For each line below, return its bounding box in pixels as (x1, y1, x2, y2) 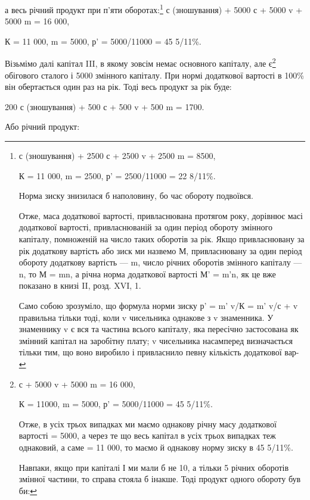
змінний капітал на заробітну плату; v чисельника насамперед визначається (18, 334, 293, 346)
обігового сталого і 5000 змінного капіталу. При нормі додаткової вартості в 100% (5, 68, 304, 81)
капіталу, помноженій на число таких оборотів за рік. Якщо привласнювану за (18, 233, 305, 245)
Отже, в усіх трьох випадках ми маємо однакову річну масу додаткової (18, 417, 277, 430)
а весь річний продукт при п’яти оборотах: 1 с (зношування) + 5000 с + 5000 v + (5, 2, 303, 15)
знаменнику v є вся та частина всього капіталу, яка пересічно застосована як (18, 323, 299, 335)
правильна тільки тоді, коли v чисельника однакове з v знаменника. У (18, 311, 274, 323)
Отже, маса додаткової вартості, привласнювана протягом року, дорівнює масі (18, 209, 303, 221)
